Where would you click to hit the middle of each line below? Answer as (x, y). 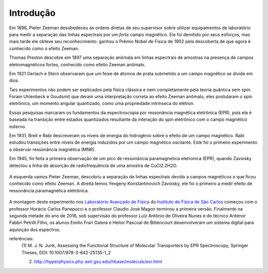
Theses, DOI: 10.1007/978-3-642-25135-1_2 (66, 252)
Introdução (32, 13)
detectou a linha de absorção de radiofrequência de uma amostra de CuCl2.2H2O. (94, 165)
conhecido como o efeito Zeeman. (44, 48)
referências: (22, 239)
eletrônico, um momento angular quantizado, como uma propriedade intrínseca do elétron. (102, 104)
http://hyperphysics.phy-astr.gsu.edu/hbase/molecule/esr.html (98, 262)
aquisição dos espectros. (35, 229)
